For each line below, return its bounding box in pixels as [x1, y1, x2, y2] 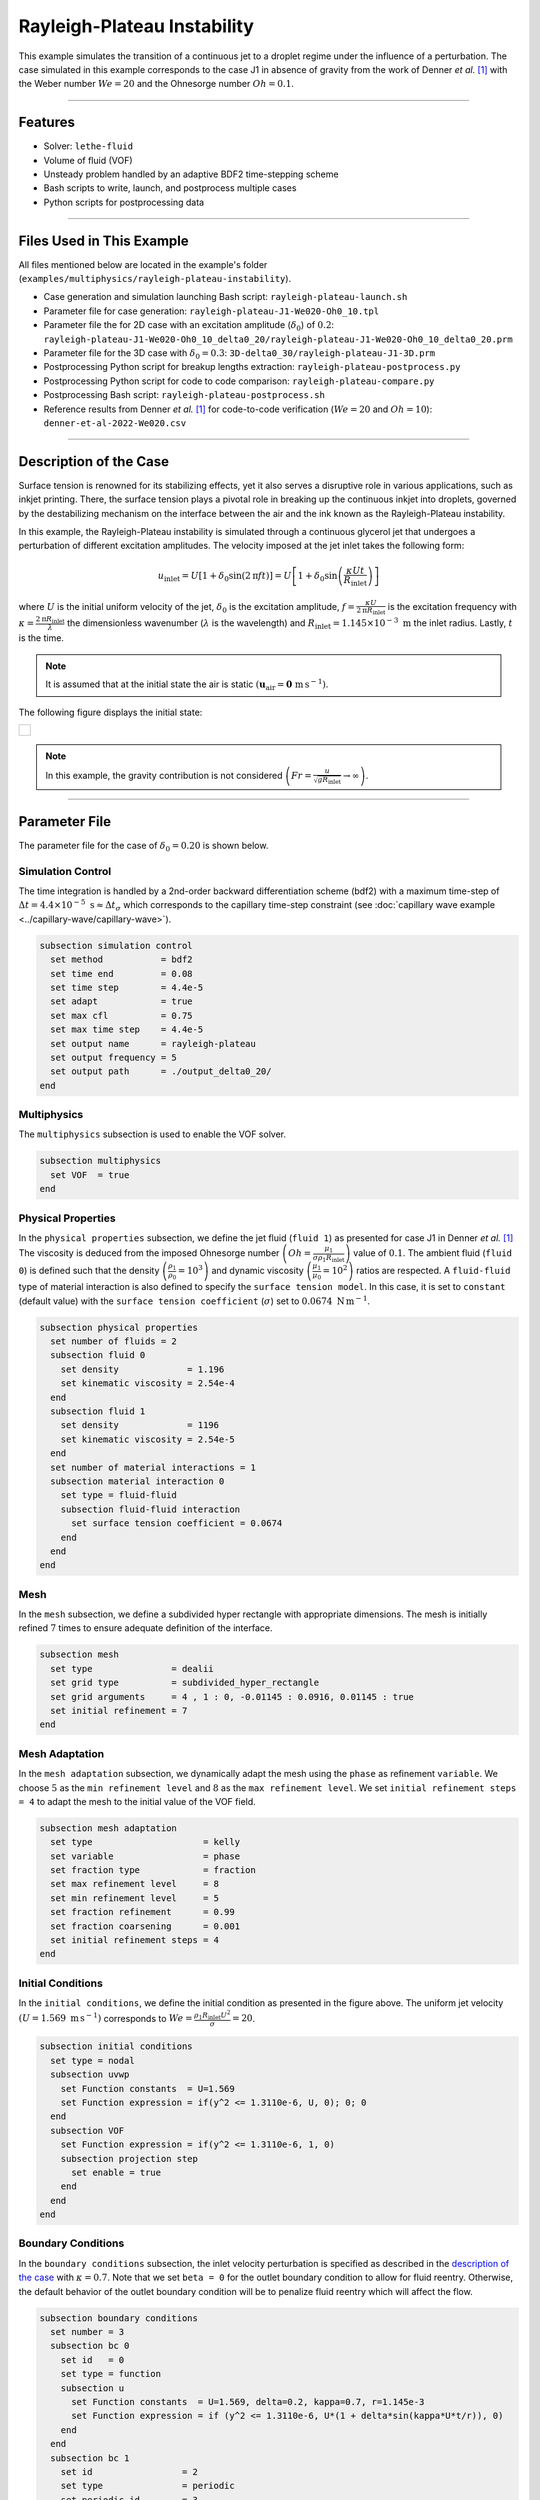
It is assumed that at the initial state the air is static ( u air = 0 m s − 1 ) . [45, 677, 329, 692]
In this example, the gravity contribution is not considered [45, 770, 283, 782]
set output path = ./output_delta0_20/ [50, 1066, 272, 1077]
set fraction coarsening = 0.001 [50, 1920, 240, 1932]
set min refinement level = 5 [50, 1892, 220, 1904]
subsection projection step [60, 2153, 199, 2164]
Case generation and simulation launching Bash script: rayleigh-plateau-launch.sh [43, 291, 408, 303]
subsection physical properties [39, 1321, 199, 1333]
